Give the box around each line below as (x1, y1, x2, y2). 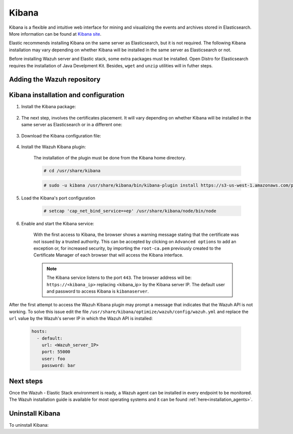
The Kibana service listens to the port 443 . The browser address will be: (46, 275, 192, 280)
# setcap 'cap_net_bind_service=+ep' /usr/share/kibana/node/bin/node (43, 208, 217, 214)
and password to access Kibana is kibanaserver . (46, 288, 149, 295)
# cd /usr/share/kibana (43, 168, 101, 174)
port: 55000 (42, 349, 71, 355)
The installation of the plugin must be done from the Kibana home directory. (33, 155, 186, 161)
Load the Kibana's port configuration (21, 195, 95, 201)
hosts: (31, 329, 47, 334)
